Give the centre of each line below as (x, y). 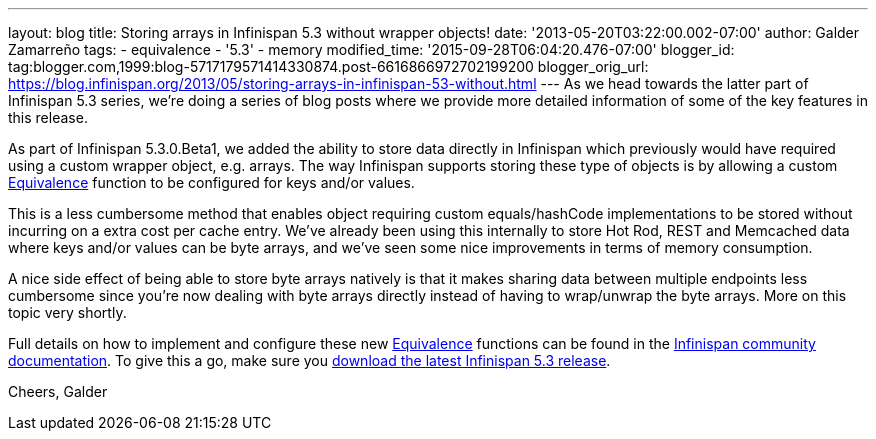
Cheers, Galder (58, 391)
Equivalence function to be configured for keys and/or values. (211, 182)
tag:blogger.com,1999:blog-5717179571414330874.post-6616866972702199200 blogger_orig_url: (328, 66)
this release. (48, 117)
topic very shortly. (67, 312)
